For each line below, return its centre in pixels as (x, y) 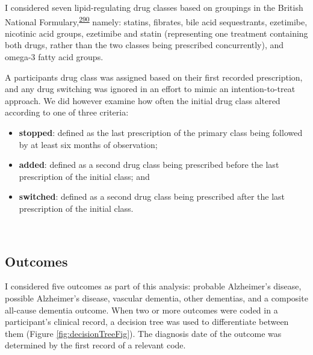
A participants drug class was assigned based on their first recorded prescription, (154, 77)
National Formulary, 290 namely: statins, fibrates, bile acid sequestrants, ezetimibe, (156, 20)
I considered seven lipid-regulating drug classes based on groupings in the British (154, 7)
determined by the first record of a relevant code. (95, 345)
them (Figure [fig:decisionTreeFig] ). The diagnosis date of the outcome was (143, 333)
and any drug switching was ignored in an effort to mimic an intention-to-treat (150, 89)
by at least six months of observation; (88, 144)
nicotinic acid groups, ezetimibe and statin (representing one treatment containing (156, 33)
